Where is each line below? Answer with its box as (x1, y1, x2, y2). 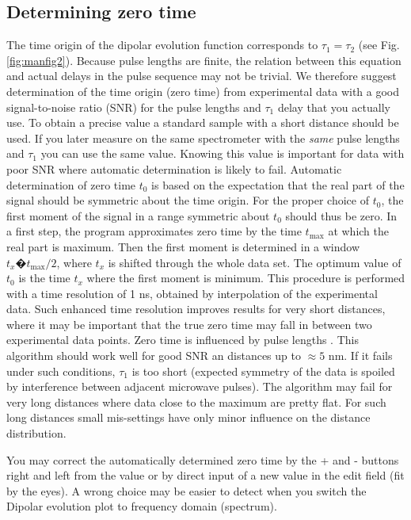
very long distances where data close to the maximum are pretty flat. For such (6, 393, 386, 410)
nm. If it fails (328, 347, 393, 364)
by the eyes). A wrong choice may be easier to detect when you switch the (6, 482, 367, 499)
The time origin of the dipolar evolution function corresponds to (6, 36, 318, 53)
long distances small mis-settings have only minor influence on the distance (6, 409, 371, 426)
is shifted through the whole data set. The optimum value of (108, 254, 401, 270)
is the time (18, 270, 70, 286)
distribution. (6, 425, 67, 442)
